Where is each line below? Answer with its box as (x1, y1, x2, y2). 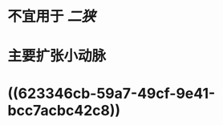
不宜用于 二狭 (7, 7, 95, 26)
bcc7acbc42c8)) (7, 101, 121, 119)
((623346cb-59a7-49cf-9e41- (7, 84, 216, 103)
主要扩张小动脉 (7, 47, 107, 65)
